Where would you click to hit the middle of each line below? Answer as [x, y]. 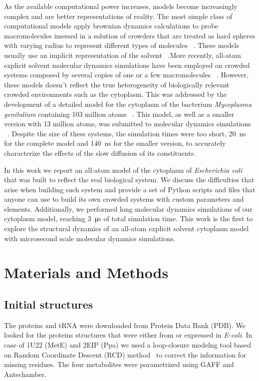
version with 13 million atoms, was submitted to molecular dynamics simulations [128, 124]
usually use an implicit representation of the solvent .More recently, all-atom [123, 55]
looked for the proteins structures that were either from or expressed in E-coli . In [128, 335]
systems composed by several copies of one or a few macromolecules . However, [127, 75]
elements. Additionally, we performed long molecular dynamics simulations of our [128, 208]
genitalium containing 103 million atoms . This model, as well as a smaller [119, 114]
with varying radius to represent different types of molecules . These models [122, 45]
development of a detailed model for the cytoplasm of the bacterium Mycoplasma [128, 104]
